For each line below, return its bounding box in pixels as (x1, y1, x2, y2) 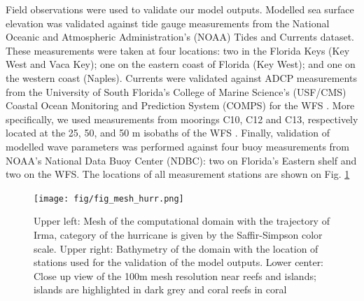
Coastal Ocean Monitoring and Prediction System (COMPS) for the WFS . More (6, 98, 355, 113)
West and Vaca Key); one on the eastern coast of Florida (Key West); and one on (6, 57, 356, 71)
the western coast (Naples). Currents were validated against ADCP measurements (6, 70, 357, 85)
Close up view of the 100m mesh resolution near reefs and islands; (34, 268, 316, 283)
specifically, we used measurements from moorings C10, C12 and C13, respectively (6, 111, 358, 126)
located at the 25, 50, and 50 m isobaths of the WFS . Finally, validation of (6, 125, 330, 140)
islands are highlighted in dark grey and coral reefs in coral (34, 282, 287, 297)
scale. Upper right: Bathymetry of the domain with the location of (34, 241, 318, 255)
